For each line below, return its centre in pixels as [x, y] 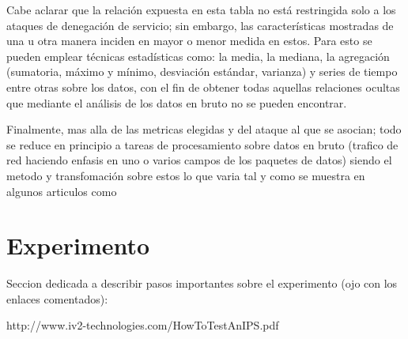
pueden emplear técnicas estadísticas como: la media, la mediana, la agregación [198, 56]
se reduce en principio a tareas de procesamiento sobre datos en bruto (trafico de [202, 144]
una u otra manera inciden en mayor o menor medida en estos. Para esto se [189, 41]
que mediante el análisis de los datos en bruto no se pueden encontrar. [177, 102]
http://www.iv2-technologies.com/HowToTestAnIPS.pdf [143, 325]
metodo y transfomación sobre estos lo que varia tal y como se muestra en [186, 175]
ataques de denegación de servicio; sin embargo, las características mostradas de [200, 25]
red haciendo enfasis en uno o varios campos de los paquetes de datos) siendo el [199, 160]
